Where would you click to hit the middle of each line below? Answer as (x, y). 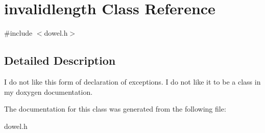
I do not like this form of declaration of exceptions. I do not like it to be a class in (132, 81)
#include (18, 33)
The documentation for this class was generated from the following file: (115, 109)
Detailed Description (60, 60)
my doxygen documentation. (49, 91)
